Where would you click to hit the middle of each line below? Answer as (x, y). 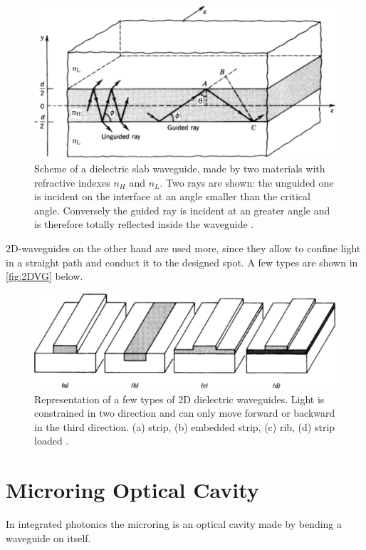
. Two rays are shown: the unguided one (247, 182)
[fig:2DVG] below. (45, 276)
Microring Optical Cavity (132, 490)
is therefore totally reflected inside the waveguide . (144, 224)
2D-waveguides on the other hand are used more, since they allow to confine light (183, 248)
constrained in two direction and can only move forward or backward (185, 413)
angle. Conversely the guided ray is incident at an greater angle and (182, 210)
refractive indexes (72, 182)
